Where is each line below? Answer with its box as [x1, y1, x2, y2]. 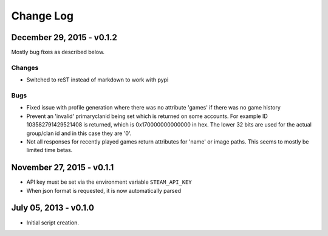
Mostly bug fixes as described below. [11, 49, 105, 56]
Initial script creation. [26, 219, 79, 226]
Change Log [11, 9, 74, 23]
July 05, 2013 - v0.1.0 [11, 203, 94, 213]
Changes [11, 63, 39, 72]
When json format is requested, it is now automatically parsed [26, 187, 182, 194]
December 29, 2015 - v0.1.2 [11, 32, 118, 43]
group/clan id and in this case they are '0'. [26, 130, 132, 137]
